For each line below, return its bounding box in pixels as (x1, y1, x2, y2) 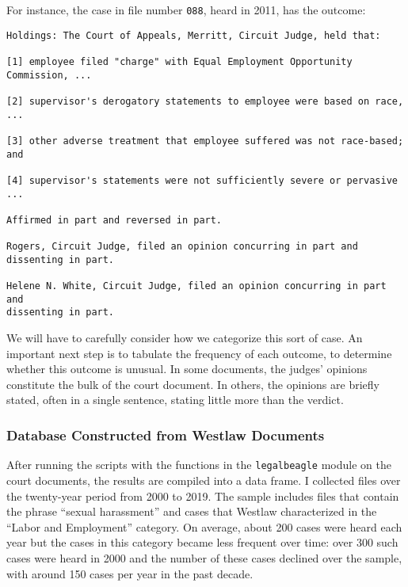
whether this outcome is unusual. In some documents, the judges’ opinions (6, 360, 368, 377)
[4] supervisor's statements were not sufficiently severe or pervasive (6, 174, 398, 186)
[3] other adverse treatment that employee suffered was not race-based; (6, 135, 404, 147)
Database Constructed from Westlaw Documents (6, 425, 325, 444)
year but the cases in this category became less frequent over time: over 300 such (6, 534, 398, 551)
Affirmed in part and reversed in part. (6, 214, 223, 226)
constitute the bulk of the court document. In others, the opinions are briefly (6, 375, 379, 392)
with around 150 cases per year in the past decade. (6, 565, 254, 581)
